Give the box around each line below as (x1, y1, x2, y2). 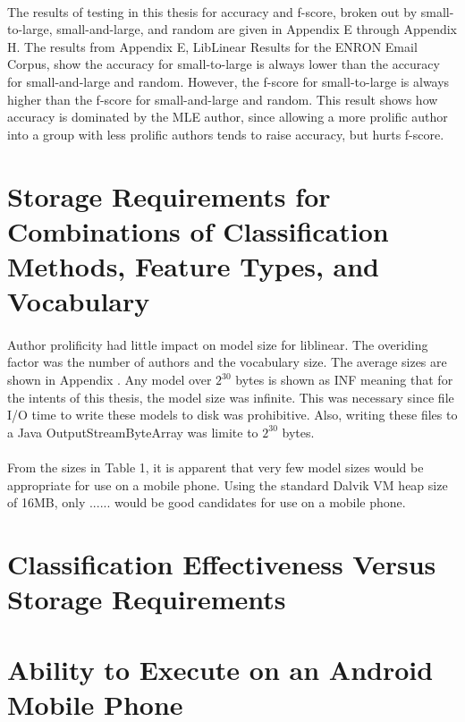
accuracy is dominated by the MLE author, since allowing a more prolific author (7, 107, 448, 126)
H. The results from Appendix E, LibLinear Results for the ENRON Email (7, 37, 418, 55)
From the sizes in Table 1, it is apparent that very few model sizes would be (7, 458, 424, 477)
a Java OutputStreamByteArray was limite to (7, 422, 258, 441)
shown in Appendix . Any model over (7, 370, 212, 389)
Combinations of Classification (7, 212, 389, 249)
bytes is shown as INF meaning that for (235, 370, 453, 389)
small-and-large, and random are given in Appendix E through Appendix (56, 20, 457, 38)
